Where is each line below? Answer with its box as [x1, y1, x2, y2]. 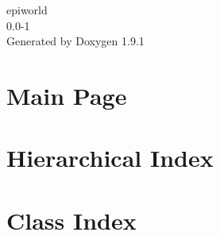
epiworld [6, 2, 48, 17]
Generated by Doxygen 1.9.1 [6, 33, 145, 49]
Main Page [6, 79, 127, 111]
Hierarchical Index [6, 141, 214, 174]
